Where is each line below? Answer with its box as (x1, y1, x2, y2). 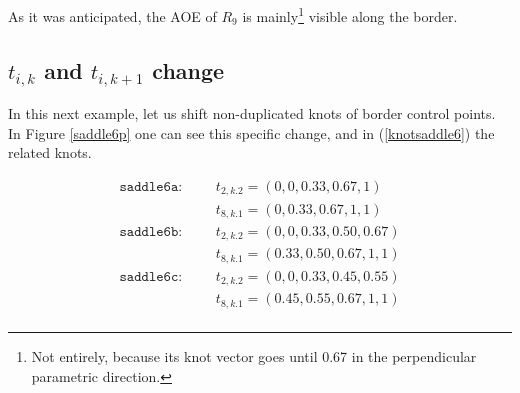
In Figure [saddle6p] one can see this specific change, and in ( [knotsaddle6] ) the (8, 122, 495, 143)
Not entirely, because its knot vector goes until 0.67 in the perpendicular (31, 345, 477, 366)
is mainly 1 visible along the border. (242, 3, 458, 26)
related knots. (8, 142, 92, 163)
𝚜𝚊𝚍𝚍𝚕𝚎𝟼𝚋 (119, 225, 179, 239)
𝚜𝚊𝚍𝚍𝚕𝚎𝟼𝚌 (119, 269, 179, 284)
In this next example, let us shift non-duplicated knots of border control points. (8, 103, 496, 124)
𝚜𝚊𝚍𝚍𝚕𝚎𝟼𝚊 (119, 180, 179, 195)
